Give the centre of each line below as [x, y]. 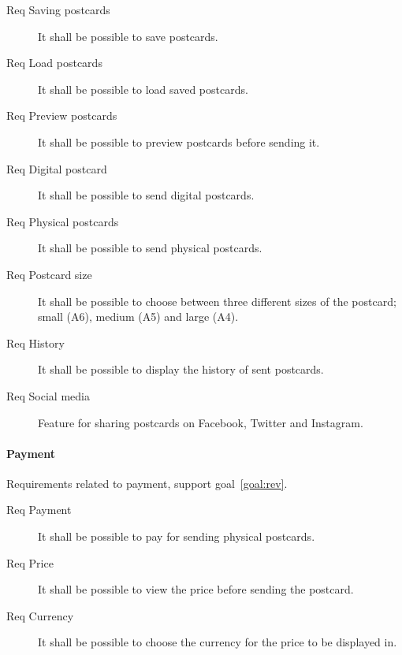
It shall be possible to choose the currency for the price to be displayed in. [218, 642]
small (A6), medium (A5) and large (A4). [138, 316]
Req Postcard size [49, 274]
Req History [35, 342]
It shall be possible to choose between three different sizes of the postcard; [217, 301]
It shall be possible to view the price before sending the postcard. [196, 589]
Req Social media [48, 395]
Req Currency [40, 615]
